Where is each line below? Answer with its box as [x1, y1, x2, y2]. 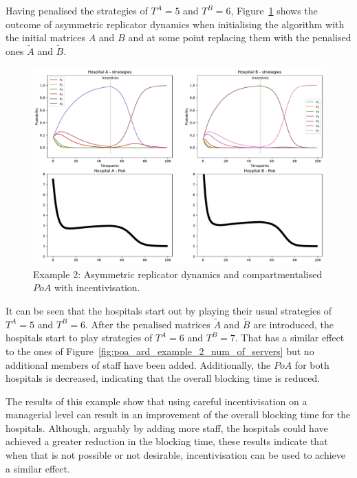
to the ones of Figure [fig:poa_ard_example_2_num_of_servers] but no [6, 343, 314, 358]
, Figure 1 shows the [230, 3, 318, 17]
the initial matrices [6, 30, 86, 45]
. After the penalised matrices [85, 317, 210, 331]
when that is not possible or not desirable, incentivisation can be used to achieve [6, 448, 346, 462]
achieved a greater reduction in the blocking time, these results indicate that [6, 434, 328, 448]
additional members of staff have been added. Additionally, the [6, 357, 271, 372]
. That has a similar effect [235, 330, 345, 345]
